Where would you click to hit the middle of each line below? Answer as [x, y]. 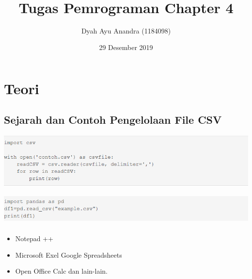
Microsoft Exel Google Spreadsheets [69, 254]
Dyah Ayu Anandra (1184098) [126, 31]
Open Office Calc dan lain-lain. [61, 271]
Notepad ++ [34, 238]
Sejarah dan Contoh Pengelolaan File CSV [113, 119]
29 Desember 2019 [126, 47]
